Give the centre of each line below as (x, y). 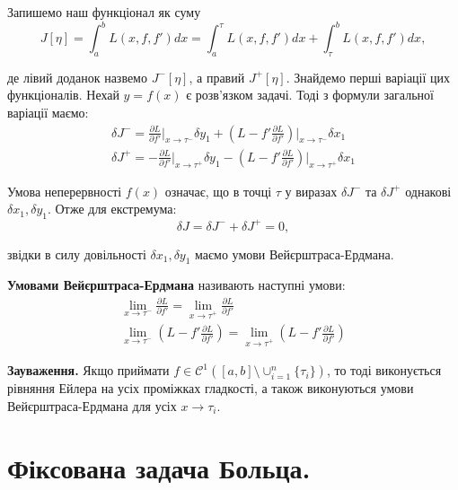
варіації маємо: (48, 113)
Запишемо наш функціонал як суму (104, 12)
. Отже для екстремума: (112, 209)
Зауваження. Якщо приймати (88, 370)
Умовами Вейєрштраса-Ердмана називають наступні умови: (176, 285)
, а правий (217, 77)
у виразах (311, 191)
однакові (428, 191)
